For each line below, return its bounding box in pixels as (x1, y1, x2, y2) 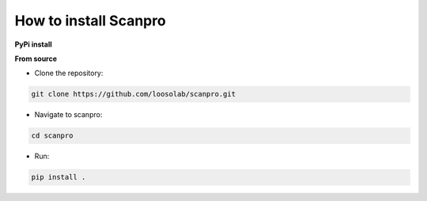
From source (14, 54, 58, 63)
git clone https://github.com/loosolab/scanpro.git (31, 89, 236, 99)
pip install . (31, 173, 86, 182)
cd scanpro (31, 131, 74, 140)
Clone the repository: (34, 68, 104, 78)
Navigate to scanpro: (34, 110, 103, 119)
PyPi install (14, 40, 52, 49)
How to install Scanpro (14, 12, 166, 29)
